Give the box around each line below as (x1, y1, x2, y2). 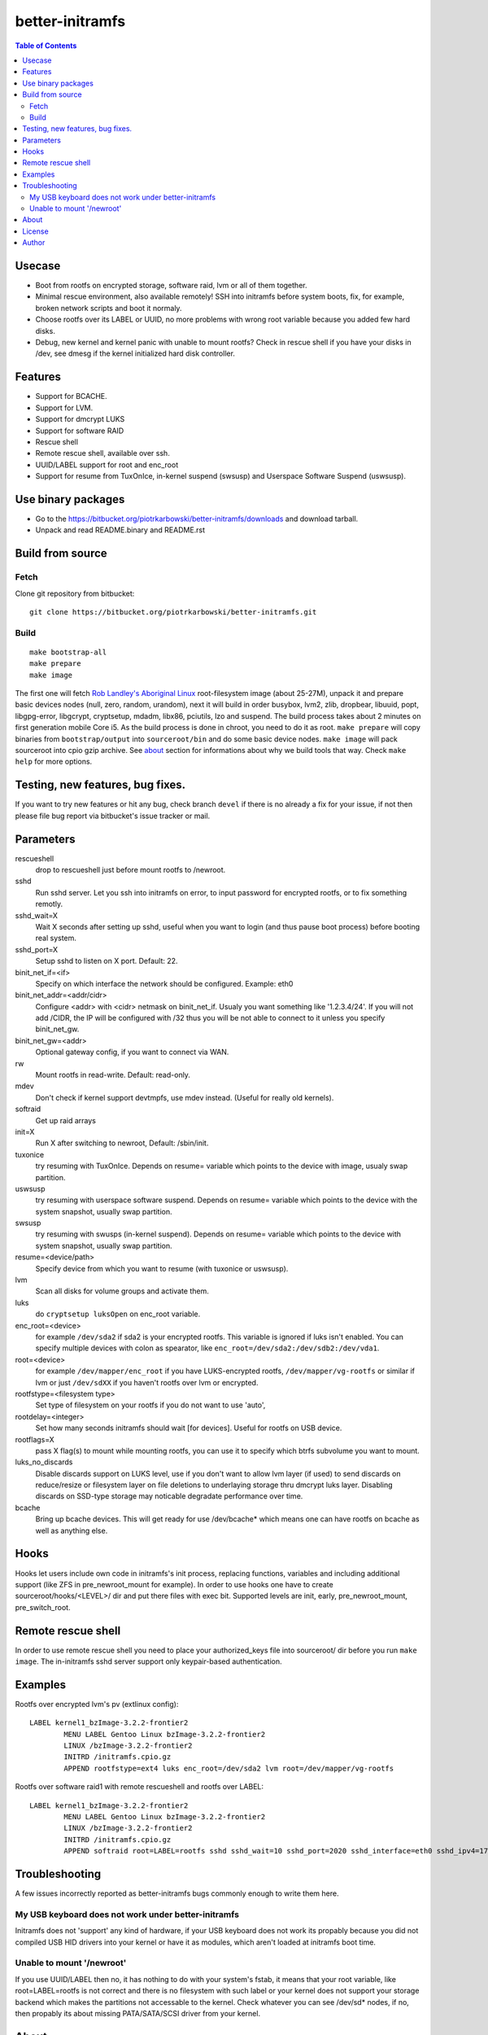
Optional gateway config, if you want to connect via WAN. (35, 1047, 229, 1057)
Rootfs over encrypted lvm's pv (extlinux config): (15, 1699, 179, 1709)
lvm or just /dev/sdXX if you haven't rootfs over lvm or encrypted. (35, 1377, 259, 1387)
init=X (15, 1127, 35, 1136)
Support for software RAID (35, 426, 124, 435)
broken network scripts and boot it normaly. (35, 303, 182, 313)
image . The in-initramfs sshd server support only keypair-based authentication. (15, 1656, 282, 1666)
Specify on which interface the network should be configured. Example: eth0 (35, 978, 294, 988)
